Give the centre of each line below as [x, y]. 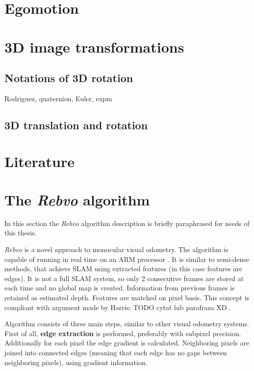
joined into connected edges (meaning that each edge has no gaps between [116, 352]
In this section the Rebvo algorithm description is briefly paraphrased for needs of [127, 223]
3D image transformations [94, 46]
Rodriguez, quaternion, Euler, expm [58, 98]
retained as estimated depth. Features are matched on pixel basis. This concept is [127, 297]
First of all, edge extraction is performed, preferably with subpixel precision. [123, 333]
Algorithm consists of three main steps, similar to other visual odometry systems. [127, 324]
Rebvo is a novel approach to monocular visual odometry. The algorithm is [116, 249]
